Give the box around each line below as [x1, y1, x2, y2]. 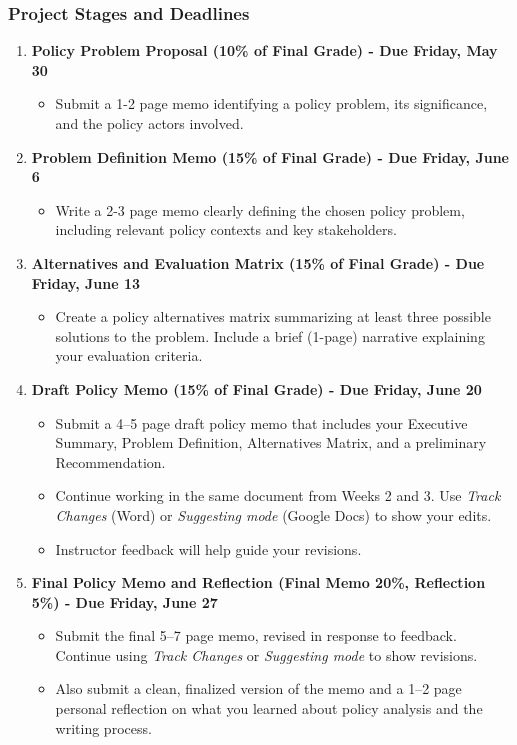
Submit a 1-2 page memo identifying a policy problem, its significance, [55, 93, 488, 114]
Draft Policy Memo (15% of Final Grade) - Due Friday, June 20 [31, 378, 482, 399]
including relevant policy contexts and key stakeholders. [55, 219, 397, 240]
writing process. [55, 717, 152, 738]
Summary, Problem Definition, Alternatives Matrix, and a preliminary [55, 432, 487, 453]
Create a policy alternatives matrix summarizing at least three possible [55, 306, 491, 327]
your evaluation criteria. [55, 345, 203, 366]
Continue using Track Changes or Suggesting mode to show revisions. [55, 644, 478, 665]
